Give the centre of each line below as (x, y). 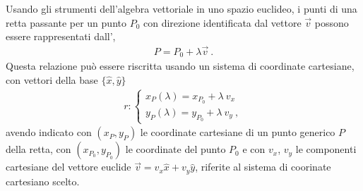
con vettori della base (52, 80)
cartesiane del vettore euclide (69, 167)
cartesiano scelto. (43, 181)
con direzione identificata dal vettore (222, 22)
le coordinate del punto (175, 149)
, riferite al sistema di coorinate (263, 167)
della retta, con (38, 149)
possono (332, 22)
